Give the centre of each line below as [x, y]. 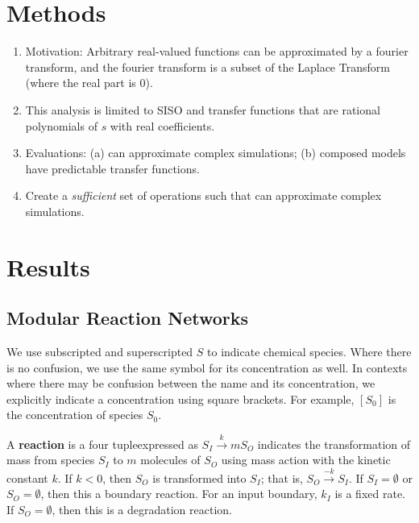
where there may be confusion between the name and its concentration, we [191, 383]
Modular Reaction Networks [128, 318]
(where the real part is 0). [89, 83]
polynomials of [61, 125]
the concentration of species [75, 415]
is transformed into [199, 477]
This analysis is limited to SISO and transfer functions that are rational [203, 109]
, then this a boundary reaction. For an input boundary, [179, 494]
